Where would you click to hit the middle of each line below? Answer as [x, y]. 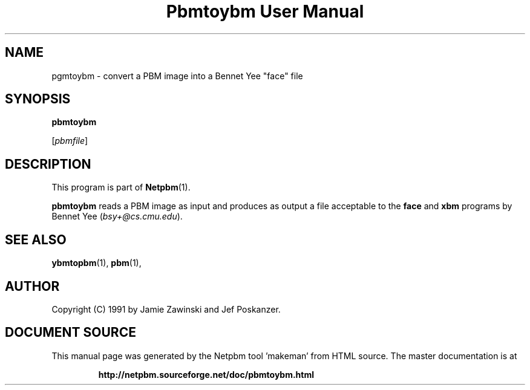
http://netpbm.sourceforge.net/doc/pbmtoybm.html [206, 374]
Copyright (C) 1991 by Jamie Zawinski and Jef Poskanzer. [166, 309]
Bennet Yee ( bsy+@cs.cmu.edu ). [117, 216]
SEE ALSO [36, 239]
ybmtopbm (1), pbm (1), [97, 263]
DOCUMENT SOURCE [70, 333]
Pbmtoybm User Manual [265, 11]
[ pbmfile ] [70, 141]
